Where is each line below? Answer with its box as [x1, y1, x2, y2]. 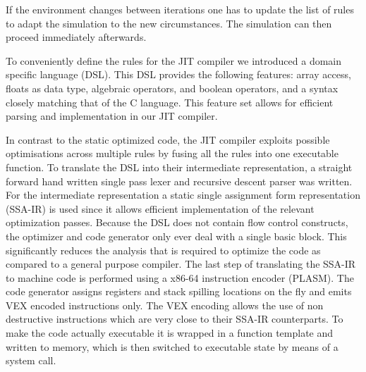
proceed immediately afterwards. [6, 30, 147, 44]
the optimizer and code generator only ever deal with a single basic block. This [6, 228, 347, 243]
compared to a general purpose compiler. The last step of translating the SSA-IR [6, 256, 356, 271]
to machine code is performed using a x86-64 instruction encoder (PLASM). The [6, 270, 354, 285]
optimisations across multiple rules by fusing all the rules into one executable [6, 146, 338, 161]
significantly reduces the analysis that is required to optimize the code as [6, 242, 321, 257]
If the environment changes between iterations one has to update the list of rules [6, 2, 354, 16]
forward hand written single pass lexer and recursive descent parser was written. [6, 173, 353, 188]
